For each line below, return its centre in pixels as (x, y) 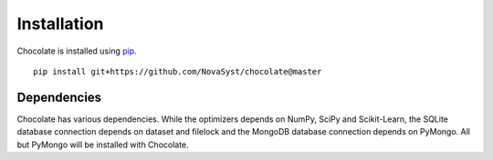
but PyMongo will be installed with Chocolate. (103, 145)
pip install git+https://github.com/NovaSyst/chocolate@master (178, 71)
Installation (60, 24)
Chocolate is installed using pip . (77, 51)
